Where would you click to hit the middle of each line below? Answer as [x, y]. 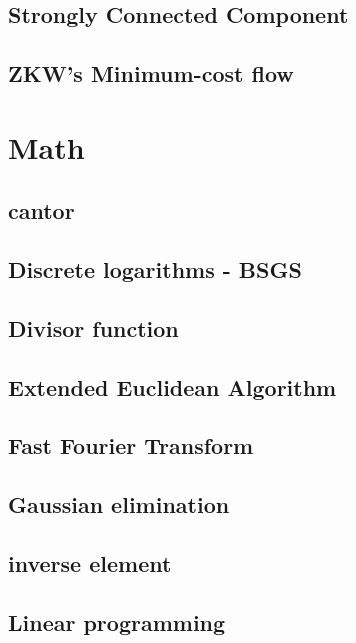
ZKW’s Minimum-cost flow [151, 73]
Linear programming [117, 621]
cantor [41, 210]
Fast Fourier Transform [131, 445]
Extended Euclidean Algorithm [172, 386]
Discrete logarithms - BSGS [155, 269]
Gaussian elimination [119, 504]
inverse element [90, 563]
